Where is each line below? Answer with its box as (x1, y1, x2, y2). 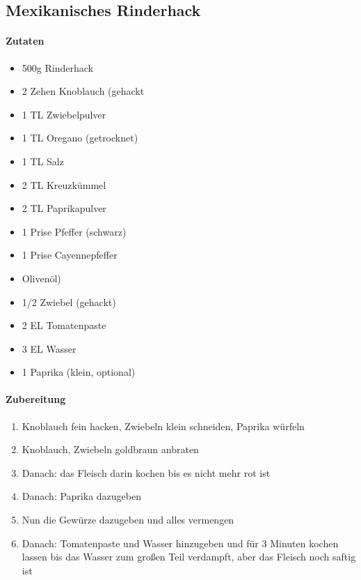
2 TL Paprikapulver (22, 201, 106, 215)
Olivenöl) (22, 270, 61, 285)
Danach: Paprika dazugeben (22, 489, 141, 503)
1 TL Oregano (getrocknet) (22, 130, 138, 145)
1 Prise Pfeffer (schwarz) (22, 224, 127, 238)
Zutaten (6, 33, 45, 48)
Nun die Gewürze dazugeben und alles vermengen (22, 512, 234, 527)
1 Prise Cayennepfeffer (22, 247, 118, 262)
